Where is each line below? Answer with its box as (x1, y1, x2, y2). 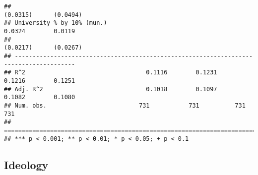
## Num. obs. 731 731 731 (4, 102, 246, 109)
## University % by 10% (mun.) (4, 19, 107, 27)
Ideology (4, 157, 49, 172)
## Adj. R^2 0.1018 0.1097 (4, 85, 217, 93)
